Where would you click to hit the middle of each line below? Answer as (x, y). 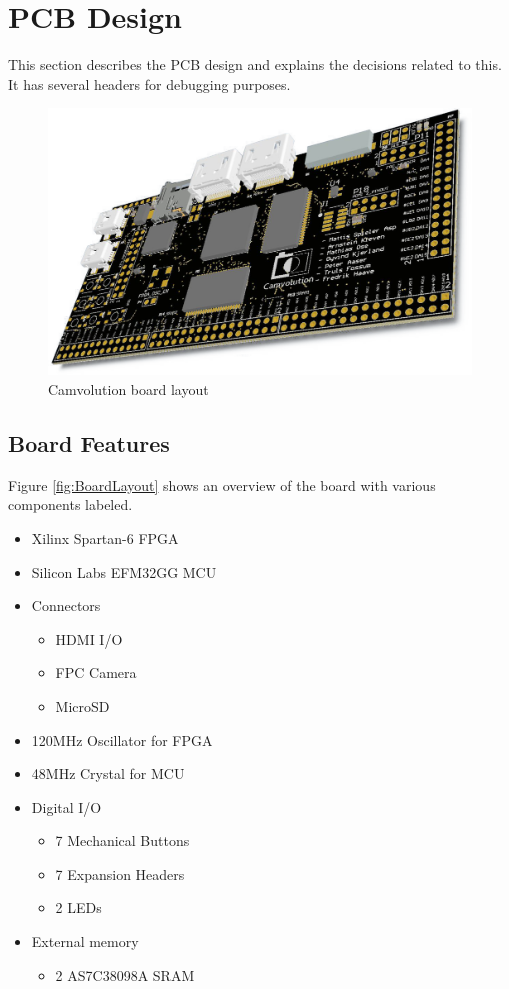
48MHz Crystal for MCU (108, 773)
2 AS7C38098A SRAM (125, 974)
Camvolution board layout (128, 388)
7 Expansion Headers (120, 873)
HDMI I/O (89, 638)
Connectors (66, 605)
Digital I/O (66, 806)
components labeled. (70, 504)
